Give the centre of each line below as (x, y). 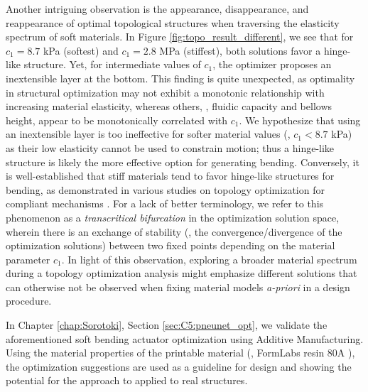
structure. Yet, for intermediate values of (112, 64)
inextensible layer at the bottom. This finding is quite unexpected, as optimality (180, 78)
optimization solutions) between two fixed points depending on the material (171, 245)
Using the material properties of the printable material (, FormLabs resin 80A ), (180, 353)
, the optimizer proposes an (272, 64)
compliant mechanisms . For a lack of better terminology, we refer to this (165, 203)
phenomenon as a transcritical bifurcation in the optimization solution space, (173, 217)
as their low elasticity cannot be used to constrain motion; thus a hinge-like (170, 147)
